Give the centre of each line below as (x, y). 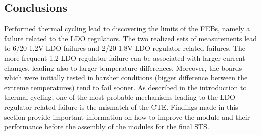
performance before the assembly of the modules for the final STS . (107, 127)
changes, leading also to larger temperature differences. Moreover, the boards (123, 67)
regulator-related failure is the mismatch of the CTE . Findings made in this (121, 107)
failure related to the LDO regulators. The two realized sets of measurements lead (131, 38)
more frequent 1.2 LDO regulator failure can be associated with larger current (125, 57)
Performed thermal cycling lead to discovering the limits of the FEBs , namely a (127, 28)
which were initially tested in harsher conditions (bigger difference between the (126, 78)
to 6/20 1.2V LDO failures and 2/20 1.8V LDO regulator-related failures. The (125, 48)
